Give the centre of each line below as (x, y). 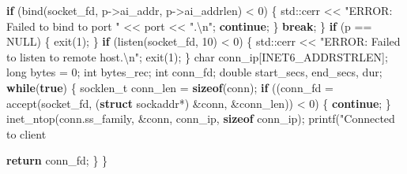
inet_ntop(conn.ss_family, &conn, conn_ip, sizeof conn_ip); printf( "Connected (201, 118)
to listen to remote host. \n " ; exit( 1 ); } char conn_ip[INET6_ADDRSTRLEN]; (197, 56)
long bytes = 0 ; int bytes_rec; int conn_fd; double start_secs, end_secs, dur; (194, 72)
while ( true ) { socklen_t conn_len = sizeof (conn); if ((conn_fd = (170, 87)
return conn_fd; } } (57, 160)
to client (26, 133)
